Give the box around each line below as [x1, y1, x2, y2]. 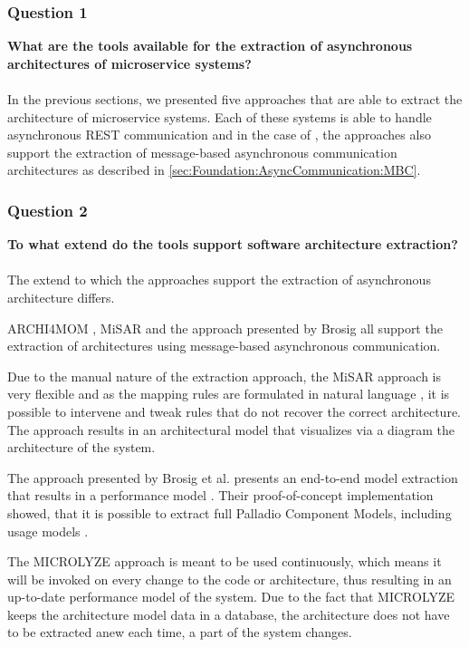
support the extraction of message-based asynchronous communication [7, 142, 397, 161]
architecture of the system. [7, 438, 156, 457]
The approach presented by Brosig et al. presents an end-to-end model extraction [7, 468, 458, 487]
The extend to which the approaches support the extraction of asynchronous [7, 270, 431, 289]
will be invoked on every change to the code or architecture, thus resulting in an [7, 569, 452, 588]
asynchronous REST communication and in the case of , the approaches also [7, 125, 431, 144]
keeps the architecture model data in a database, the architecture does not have [7, 604, 450, 623]
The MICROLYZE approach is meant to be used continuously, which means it [7, 552, 442, 571]
